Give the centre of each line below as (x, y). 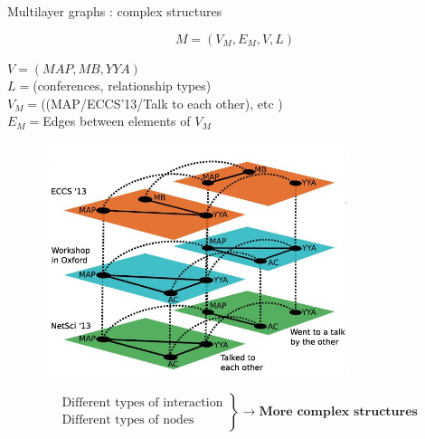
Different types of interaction (142, 403)
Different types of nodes (128, 420)
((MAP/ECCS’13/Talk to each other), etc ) (162, 103)
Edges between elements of (117, 121)
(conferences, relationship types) (122, 86)
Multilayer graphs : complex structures (115, 11)
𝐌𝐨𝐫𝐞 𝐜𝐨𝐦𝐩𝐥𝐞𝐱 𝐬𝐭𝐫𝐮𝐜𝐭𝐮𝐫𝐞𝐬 (338, 411)
